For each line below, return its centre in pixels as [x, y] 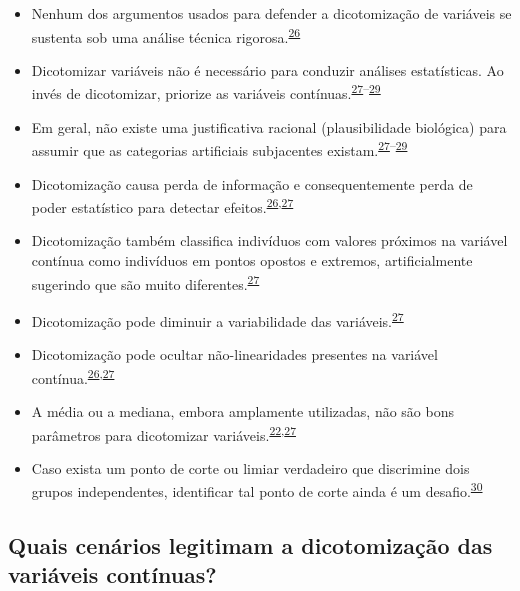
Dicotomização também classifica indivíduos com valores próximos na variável [269, 240]
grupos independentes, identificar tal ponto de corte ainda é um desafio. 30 [257, 489]
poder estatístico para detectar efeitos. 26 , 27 [162, 205]
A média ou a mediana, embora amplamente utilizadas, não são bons [242, 410]
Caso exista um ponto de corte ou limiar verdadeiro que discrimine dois [250, 467]
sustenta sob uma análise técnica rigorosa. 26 [166, 35]
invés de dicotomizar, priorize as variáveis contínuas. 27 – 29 [206, 92]
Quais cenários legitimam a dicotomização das [250, 544]
